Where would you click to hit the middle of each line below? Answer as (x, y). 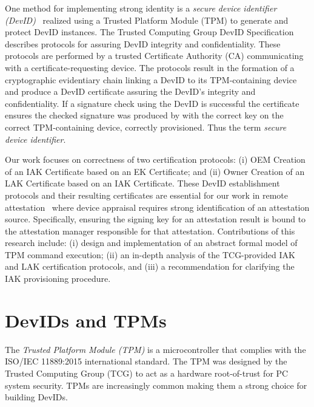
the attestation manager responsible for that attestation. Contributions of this (150, 231)
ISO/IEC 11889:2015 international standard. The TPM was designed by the (146, 361)
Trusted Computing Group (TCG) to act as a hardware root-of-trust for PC (147, 373)
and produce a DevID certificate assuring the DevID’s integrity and (130, 91)
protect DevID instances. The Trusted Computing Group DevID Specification (149, 32)
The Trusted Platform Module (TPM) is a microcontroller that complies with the (155, 349)
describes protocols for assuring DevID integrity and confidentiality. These (143, 43)
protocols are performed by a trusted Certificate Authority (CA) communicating (154, 56)
